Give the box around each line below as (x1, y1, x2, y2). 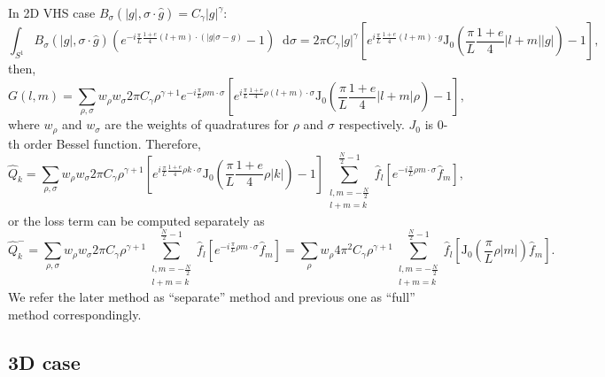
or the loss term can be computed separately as (8, 211, 265, 229)
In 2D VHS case (8, 4, 96, 21)
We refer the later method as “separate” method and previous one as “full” (8, 288, 415, 306)
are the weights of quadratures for (105, 115, 289, 134)
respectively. (338, 115, 405, 134)
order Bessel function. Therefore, (23, 134, 201, 152)
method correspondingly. (8, 304, 142, 323)
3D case (8, 348, 81, 375)
